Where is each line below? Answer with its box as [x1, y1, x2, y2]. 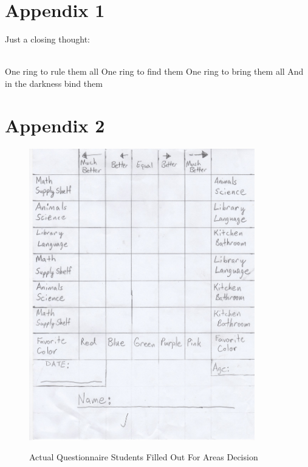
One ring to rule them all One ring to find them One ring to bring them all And [5, 65, 304, 78]
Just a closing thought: [5, 33, 90, 46]
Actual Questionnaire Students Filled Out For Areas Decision [29, 451, 258, 463]
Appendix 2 [5, 112, 105, 137]
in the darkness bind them [5, 77, 103, 89]
